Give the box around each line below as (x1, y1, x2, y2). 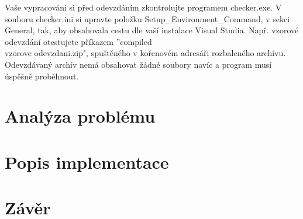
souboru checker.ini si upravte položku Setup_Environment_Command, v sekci (5, 12, 290, 25)
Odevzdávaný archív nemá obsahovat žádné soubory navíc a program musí (5, 58, 272, 70)
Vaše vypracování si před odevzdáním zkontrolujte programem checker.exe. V (5, 1, 282, 13)
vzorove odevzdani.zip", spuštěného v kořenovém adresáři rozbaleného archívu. (5, 47, 286, 59)
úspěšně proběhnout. (5, 69, 79, 82)
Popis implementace (5, 150, 169, 173)
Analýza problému (5, 104, 156, 128)
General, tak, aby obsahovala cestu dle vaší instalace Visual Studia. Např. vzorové (5, 24, 299, 36)
